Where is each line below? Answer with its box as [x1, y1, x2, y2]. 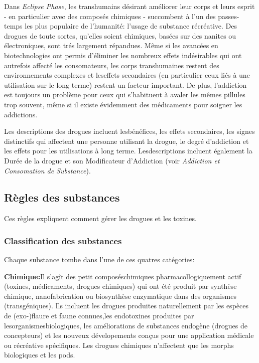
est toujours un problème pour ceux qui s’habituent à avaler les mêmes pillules [4, 89, 245, 100]
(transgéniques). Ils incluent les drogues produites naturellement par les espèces [4, 300, 248, 311]
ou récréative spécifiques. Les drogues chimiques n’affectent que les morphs [4, 339, 234, 350]
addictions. [4, 109, 38, 119]
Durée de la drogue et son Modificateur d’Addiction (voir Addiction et [4, 155, 220, 165]
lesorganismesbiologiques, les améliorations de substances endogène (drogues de [4, 320, 248, 330]
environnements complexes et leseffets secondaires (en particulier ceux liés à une [4, 70, 250, 80]
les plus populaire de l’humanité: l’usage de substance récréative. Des [25, 21, 237, 31]
